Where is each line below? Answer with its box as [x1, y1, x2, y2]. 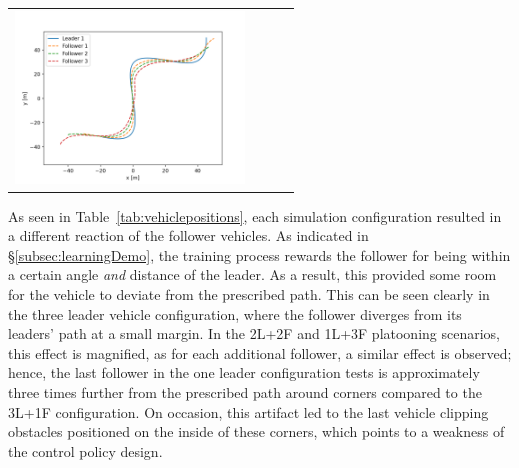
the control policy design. [8, 440, 163, 461]
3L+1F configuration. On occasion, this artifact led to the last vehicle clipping [8, 401, 489, 422]
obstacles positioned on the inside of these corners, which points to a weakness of [8, 421, 505, 442]
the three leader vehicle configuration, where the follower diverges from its [8, 303, 462, 324]
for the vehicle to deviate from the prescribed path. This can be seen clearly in [8, 284, 490, 305]
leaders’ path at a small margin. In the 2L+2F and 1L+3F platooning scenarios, [8, 323, 501, 344]
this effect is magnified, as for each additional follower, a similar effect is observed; [8, 342, 512, 363]
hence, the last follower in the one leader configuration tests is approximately [8, 362, 480, 383]
